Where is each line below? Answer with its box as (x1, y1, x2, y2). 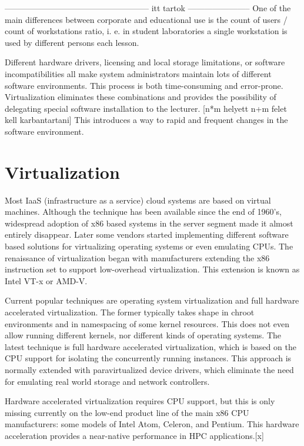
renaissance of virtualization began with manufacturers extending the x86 (5, 251, 270, 264)
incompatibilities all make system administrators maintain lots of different (5, 67, 272, 79)
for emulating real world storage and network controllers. (5, 375, 210, 387)
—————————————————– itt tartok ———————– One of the (5, 2, 291, 14)
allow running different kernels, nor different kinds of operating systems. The (5, 329, 282, 341)
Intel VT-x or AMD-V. (5, 274, 88, 287)
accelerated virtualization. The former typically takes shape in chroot (5, 306, 255, 318)
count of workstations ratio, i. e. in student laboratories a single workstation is (5, 25, 288, 37)
